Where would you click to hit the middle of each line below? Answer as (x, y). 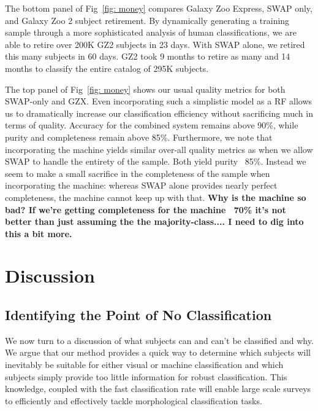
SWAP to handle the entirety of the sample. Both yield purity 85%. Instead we (156, 161)
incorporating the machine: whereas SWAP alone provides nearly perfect (141, 185)
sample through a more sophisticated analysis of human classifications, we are (151, 32)
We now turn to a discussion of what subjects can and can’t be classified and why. (159, 340)
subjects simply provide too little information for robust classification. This (146, 376)
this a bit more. (39, 233)
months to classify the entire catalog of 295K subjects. (107, 68)
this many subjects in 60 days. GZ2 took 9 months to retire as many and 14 (148, 56)
